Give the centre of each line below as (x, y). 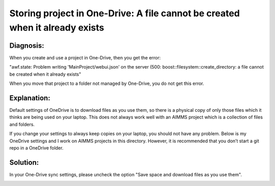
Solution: (24, 162)
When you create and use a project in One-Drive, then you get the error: (85, 57)
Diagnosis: (27, 45)
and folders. (22, 124)
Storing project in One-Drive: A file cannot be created (125, 13)
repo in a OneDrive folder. (36, 148)
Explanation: (30, 98)
